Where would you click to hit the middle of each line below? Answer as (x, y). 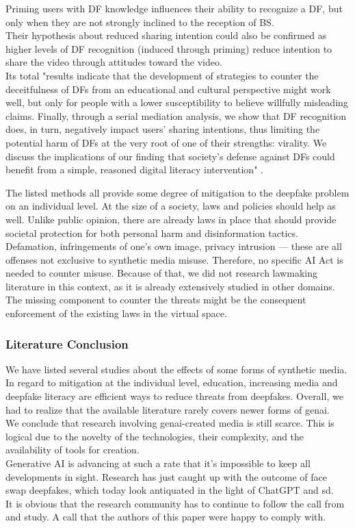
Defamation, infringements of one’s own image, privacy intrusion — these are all (174, 246)
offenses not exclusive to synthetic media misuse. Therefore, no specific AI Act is (174, 259)
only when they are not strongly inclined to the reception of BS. (140, 22)
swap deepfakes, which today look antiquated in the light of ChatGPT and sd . (170, 490)
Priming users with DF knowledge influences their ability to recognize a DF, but (174, 8)
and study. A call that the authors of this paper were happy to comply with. (166, 517)
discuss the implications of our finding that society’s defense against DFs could (170, 156)
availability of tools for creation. (73, 450)
